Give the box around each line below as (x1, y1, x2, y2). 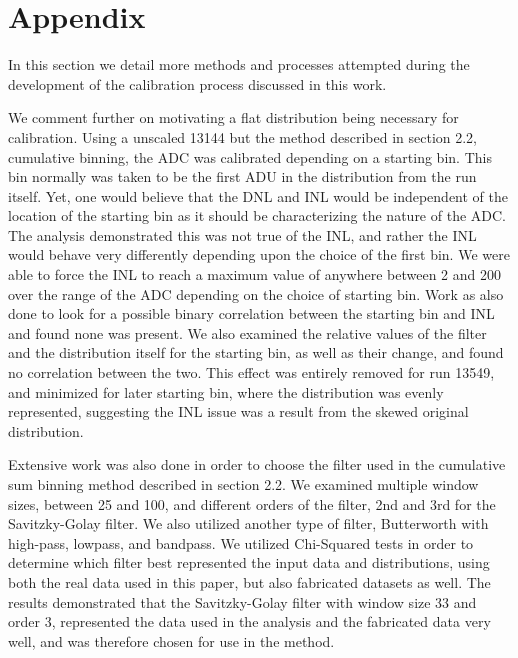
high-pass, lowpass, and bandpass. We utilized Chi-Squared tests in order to (8, 532, 474, 553)
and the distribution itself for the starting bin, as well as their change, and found (8, 342, 504, 363)
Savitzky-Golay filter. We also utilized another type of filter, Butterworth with (8, 513, 489, 534)
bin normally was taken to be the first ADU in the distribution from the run (8, 166, 477, 187)
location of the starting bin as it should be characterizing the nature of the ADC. (8, 205, 506, 226)
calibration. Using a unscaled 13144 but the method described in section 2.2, (8, 126, 478, 147)
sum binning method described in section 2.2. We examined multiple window (8, 474, 479, 494)
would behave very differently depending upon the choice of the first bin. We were (8, 244, 510, 265)
